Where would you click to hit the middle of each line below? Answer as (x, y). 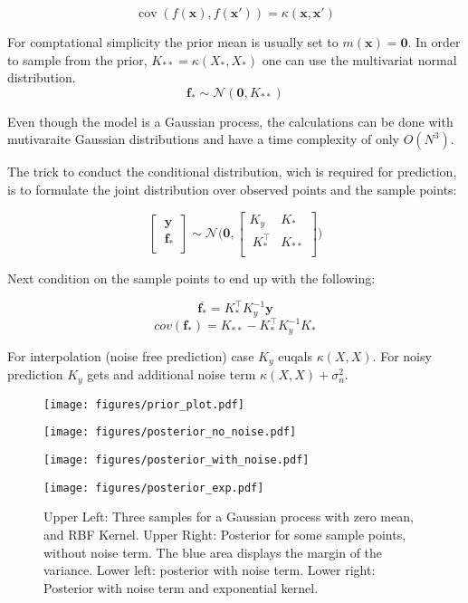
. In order (434, 42)
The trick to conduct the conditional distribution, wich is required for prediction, (232, 172)
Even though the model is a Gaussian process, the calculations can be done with (230, 121)
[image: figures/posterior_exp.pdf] (154, 488)
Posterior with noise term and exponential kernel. (181, 587)
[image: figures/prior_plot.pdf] (144, 404)
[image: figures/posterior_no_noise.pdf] (170, 432)
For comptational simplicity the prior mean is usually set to (173, 42)
